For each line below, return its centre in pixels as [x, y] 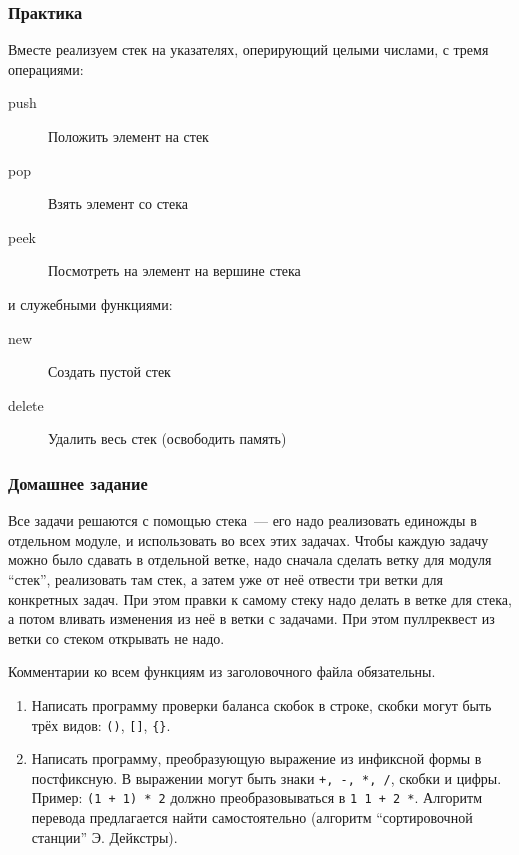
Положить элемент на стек [128, 136]
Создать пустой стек [109, 371]
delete [26, 404]
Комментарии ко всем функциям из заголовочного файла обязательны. [222, 671]
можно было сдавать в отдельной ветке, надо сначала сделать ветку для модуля [250, 559]
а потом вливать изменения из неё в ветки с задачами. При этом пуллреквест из [251, 618]
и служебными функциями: [90, 303]
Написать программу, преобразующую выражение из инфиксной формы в [256, 758]
